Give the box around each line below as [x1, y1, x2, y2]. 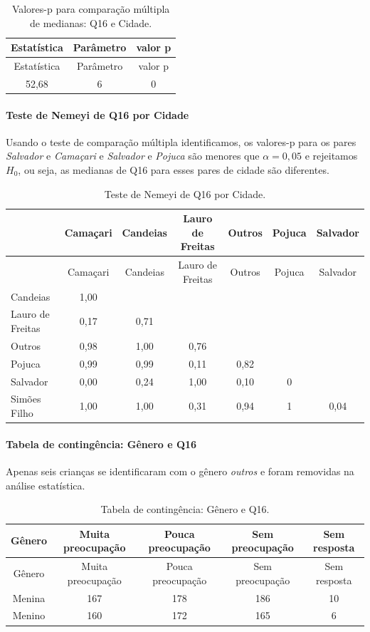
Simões [11, 391, 41, 406]
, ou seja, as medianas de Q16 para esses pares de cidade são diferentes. [18, 162, 329, 177]
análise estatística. [6, 477, 85, 492]
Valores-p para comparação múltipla [11, 1, 170, 16]
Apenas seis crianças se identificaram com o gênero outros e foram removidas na [6, 463, 354, 478]
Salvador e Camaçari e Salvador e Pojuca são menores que [6, 148, 260, 163]
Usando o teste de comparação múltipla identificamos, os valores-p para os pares [6, 134, 356, 149]
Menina [12, 590, 46, 605]
